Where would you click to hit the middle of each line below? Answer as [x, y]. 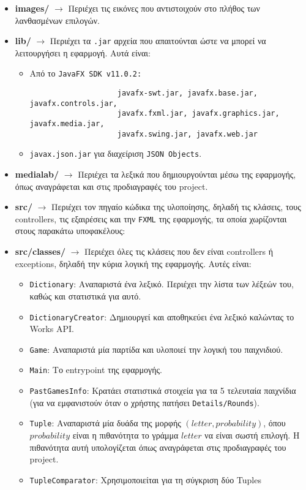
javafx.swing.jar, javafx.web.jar [187, 134]
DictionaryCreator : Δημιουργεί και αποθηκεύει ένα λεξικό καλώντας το [162, 316]
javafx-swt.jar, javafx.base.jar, [187, 93]
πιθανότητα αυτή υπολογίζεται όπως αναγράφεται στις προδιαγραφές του [158, 447]
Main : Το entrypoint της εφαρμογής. [96, 370]
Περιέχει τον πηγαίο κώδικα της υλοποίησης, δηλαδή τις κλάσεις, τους [176, 207]
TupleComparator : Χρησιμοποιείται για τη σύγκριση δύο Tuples [145, 479]
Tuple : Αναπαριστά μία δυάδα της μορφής [105, 423]
